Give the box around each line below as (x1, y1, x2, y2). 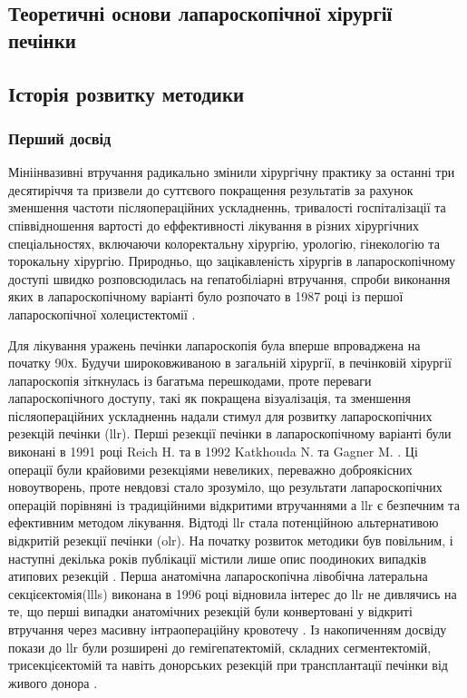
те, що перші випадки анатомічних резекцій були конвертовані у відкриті (8, 602, 413, 621)
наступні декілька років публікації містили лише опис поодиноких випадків (8, 548, 427, 567)
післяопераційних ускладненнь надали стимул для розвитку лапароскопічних (8, 406, 433, 425)
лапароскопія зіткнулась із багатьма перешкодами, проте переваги (8, 370, 372, 389)
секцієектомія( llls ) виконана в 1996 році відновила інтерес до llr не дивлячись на (8, 584, 457, 603)
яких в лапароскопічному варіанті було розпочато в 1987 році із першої (8, 287, 404, 306)
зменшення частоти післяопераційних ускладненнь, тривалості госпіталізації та (8, 198, 446, 217)
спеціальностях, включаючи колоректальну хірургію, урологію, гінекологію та (8, 233, 440, 252)
